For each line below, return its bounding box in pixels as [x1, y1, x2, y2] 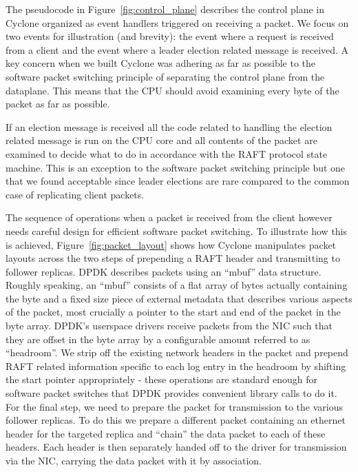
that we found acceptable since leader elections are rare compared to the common [6, 174, 350, 188]
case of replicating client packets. [6, 187, 145, 201]
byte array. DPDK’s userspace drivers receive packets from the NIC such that [6, 318, 333, 333]
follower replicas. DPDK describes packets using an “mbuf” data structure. [6, 264, 322, 278]
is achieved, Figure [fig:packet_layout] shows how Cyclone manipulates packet [6, 237, 337, 252]
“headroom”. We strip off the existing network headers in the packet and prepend [6, 345, 348, 360]
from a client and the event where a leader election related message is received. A [6, 42, 349, 57]
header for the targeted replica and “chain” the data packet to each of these [6, 426, 326, 440]
